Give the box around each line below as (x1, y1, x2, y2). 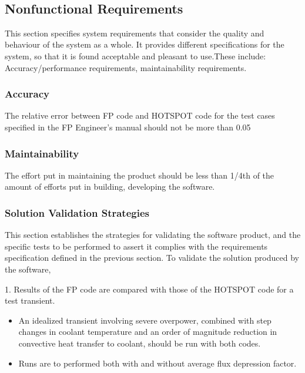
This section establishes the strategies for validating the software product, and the (5, 228, 301, 241)
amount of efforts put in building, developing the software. (5, 180, 215, 193)
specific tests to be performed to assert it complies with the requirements (5, 240, 268, 252)
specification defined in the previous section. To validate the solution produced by (5, 251, 299, 264)
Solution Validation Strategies (5, 205, 149, 220)
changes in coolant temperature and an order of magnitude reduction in (18, 325, 277, 338)
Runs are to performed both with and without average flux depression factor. (18, 357, 297, 369)
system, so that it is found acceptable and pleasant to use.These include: (5, 49, 266, 62)
